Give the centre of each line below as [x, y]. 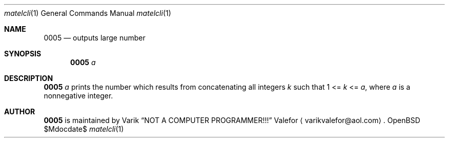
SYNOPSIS [23, 54]
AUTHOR [20, 111]
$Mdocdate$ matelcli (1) [84, 129]
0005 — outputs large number [95, 38]
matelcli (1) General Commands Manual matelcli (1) [88, 13]
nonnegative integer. [78, 96]
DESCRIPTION [29, 78]
